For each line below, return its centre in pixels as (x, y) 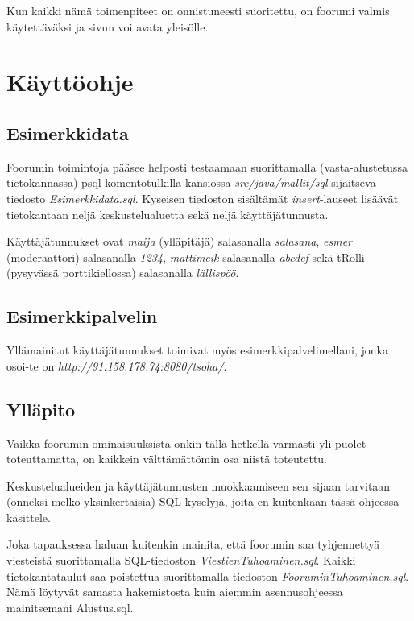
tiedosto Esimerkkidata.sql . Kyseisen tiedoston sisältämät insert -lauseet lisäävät (203, 198)
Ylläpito (41, 409)
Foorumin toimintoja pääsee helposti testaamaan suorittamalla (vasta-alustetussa (207, 166)
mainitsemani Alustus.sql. (70, 607)
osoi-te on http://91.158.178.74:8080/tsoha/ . (117, 365)
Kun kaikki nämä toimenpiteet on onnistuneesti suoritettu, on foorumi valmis (198, 10)
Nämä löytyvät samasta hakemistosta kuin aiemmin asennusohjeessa (175, 592)
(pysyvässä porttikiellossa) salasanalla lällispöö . (123, 273)
